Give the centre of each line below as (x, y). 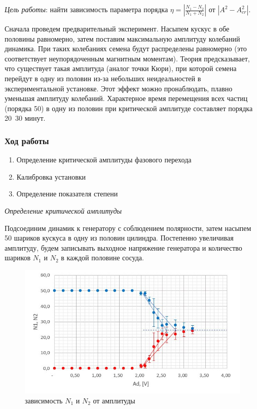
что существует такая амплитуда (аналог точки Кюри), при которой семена (121, 68)
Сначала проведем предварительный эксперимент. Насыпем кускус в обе (117, 28)
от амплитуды (114, 400)
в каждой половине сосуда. (102, 258)
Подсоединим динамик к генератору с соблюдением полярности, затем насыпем (128, 228)
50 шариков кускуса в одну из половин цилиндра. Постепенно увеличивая (119, 238)
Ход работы (27, 140)
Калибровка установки (51, 176)
